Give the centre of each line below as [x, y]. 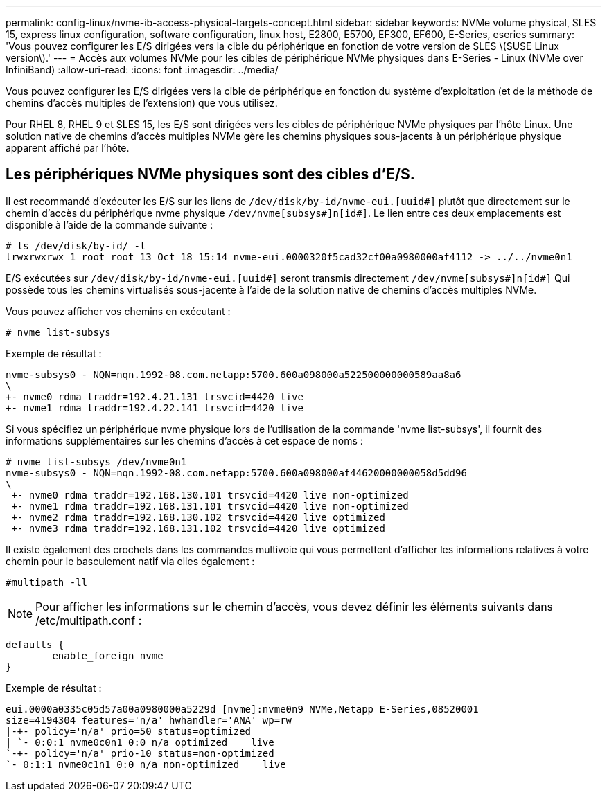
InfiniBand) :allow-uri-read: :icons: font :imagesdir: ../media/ [142, 70]
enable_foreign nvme [108, 655]
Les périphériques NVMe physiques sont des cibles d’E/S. [210, 174]
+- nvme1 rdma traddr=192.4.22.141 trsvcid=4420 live [155, 408]
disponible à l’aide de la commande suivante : [109, 224]
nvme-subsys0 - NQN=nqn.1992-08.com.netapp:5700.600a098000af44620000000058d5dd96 [236, 473]
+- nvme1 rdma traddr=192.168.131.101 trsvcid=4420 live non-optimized [210, 506]
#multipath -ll [47, 582]
